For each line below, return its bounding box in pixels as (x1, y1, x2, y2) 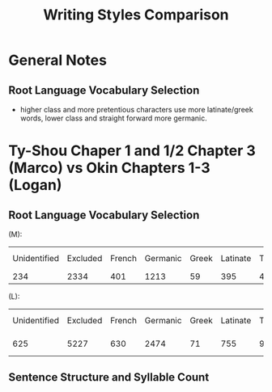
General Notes (8, 51, 108, 70)
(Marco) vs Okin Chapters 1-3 (8, 159, 210, 177)
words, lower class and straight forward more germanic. (19, 113, 208, 123)
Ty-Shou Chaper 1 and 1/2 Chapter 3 (8, 141, 257, 160)
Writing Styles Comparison (43, 6, 229, 24)
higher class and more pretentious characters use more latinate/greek (19, 105, 253, 114)
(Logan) (8, 176, 62, 195)
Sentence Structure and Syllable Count (8, 370, 210, 385)
